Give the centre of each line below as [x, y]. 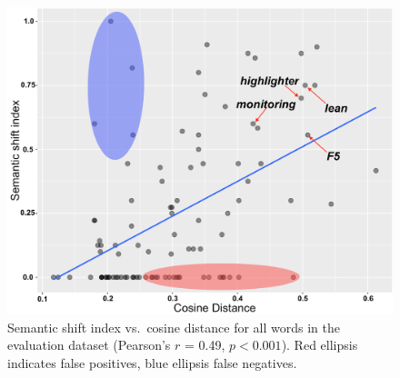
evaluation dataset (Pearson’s [89, 345]
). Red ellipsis [320, 345]
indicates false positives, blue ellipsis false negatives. [152, 363]
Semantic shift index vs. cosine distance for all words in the [174, 327]
